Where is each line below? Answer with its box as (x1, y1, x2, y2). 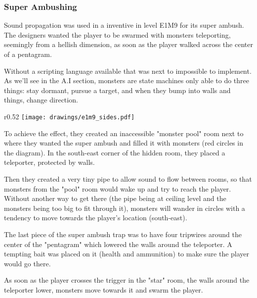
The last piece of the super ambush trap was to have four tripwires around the (4, 229, 242, 239)
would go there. (4, 258, 51, 268)
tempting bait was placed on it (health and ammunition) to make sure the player (4, 248, 250, 259)
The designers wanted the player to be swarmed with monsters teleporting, (4, 29, 231, 40)
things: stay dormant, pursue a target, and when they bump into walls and (4, 85, 231, 95)
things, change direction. (4, 95, 78, 105)
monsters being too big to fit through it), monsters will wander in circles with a (4, 202, 245, 213)
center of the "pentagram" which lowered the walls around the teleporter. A (4, 239, 232, 249)
